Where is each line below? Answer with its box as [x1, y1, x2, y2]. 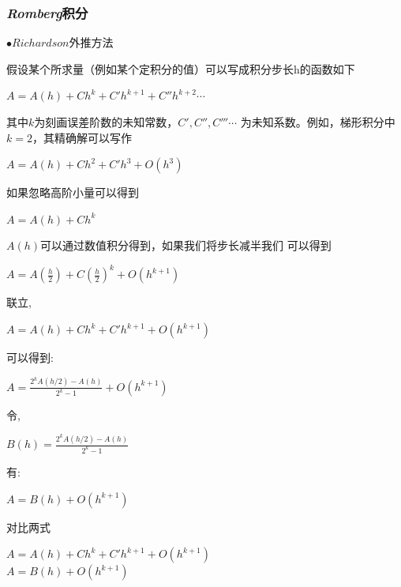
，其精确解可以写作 [32, 129, 132, 145]
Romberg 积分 [6, 2, 88, 22]
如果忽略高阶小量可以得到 [6, 184, 139, 201]
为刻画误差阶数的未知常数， [34, 114, 178, 130]
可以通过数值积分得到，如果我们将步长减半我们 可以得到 [40, 237, 332, 254]
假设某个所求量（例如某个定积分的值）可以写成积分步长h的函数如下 [6, 60, 355, 77]
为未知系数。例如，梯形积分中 [240, 114, 395, 130]
